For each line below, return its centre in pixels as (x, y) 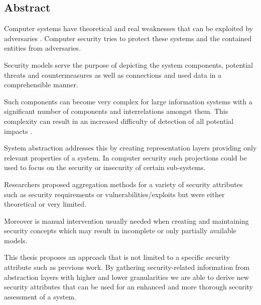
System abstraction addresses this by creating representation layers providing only (130, 148)
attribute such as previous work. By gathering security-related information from (127, 267)
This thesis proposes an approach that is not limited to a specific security (117, 257)
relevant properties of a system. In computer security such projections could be (125, 157)
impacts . (18, 131)
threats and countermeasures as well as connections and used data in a (113, 74)
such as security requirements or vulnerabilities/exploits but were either (114, 194)
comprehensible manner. (41, 85)
